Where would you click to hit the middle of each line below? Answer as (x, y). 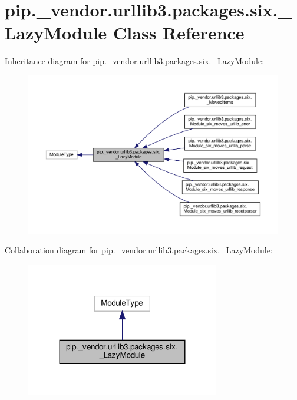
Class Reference (179, 33)
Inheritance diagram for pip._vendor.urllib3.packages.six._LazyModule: (135, 61)
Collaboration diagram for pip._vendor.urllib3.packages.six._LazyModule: (139, 250)
